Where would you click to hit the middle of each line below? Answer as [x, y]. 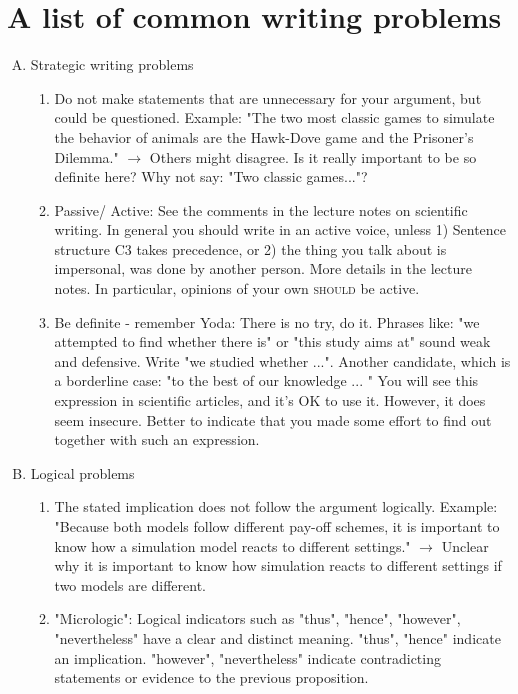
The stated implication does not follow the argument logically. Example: [276, 506]
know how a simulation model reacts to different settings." [232, 545]
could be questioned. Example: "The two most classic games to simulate [274, 117]
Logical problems [82, 472]
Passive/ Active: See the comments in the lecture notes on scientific [261, 209]
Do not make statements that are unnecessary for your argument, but [268, 97]
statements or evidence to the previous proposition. [211, 677]
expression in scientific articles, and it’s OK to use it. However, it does [270, 400]
